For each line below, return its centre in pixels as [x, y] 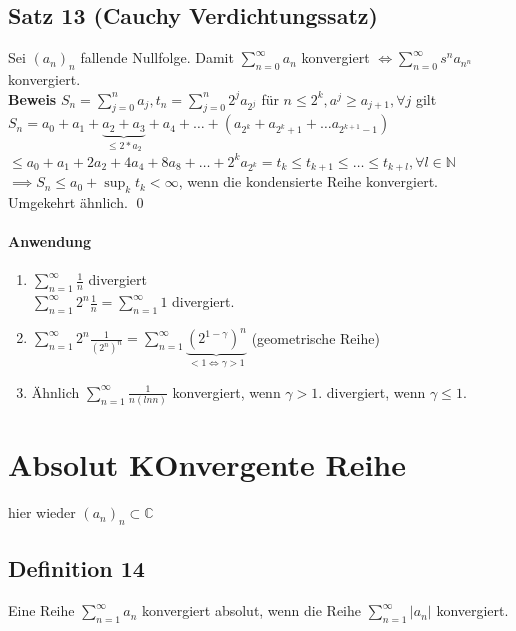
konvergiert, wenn [226, 391]
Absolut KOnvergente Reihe [207, 464]
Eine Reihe [41, 610]
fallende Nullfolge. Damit [157, 57]
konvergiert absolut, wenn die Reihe [252, 610]
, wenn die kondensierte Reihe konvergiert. [308, 181]
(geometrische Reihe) [315, 337]
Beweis [32, 98]
